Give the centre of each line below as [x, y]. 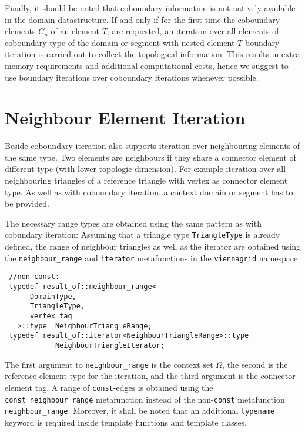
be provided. [27, 203]
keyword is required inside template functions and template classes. [126, 422]
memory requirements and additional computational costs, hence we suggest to [147, 65]
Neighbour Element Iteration [125, 117]
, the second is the [255, 364]
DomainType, [53, 296]
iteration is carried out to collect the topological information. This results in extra [152, 54]
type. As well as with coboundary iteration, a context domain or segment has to [149, 192]
